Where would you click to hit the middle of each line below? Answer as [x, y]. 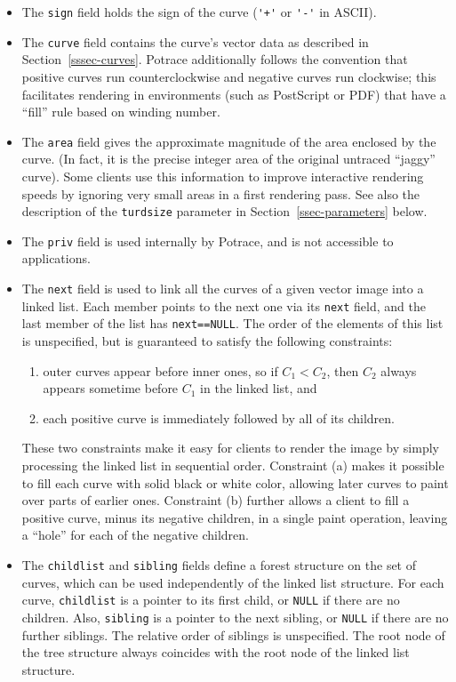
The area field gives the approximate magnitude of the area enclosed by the [229, 141]
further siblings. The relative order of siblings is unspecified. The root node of [233, 634]
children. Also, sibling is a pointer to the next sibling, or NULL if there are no [235, 617]
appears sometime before [111, 388]
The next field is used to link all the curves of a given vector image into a [223, 289]
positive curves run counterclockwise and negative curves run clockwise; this [229, 76]
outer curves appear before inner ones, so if [160, 370]
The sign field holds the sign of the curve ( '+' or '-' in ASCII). [199, 12]
